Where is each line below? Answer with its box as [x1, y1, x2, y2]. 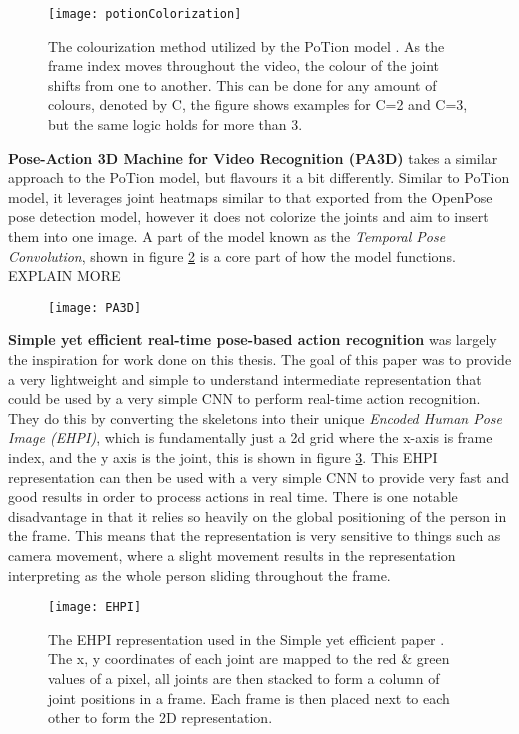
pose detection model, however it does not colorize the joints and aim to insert [8, 206, 489, 227]
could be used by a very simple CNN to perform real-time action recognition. [8, 388, 481, 409]
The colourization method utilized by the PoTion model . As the [48, 35, 445, 56]
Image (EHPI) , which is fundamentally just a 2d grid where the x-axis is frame [8, 427, 493, 448]
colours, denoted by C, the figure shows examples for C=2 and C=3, [48, 94, 468, 115]
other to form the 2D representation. [48, 707, 273, 728]
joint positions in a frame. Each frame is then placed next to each [48, 687, 450, 708]
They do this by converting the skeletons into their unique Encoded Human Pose [8, 407, 502, 428]
